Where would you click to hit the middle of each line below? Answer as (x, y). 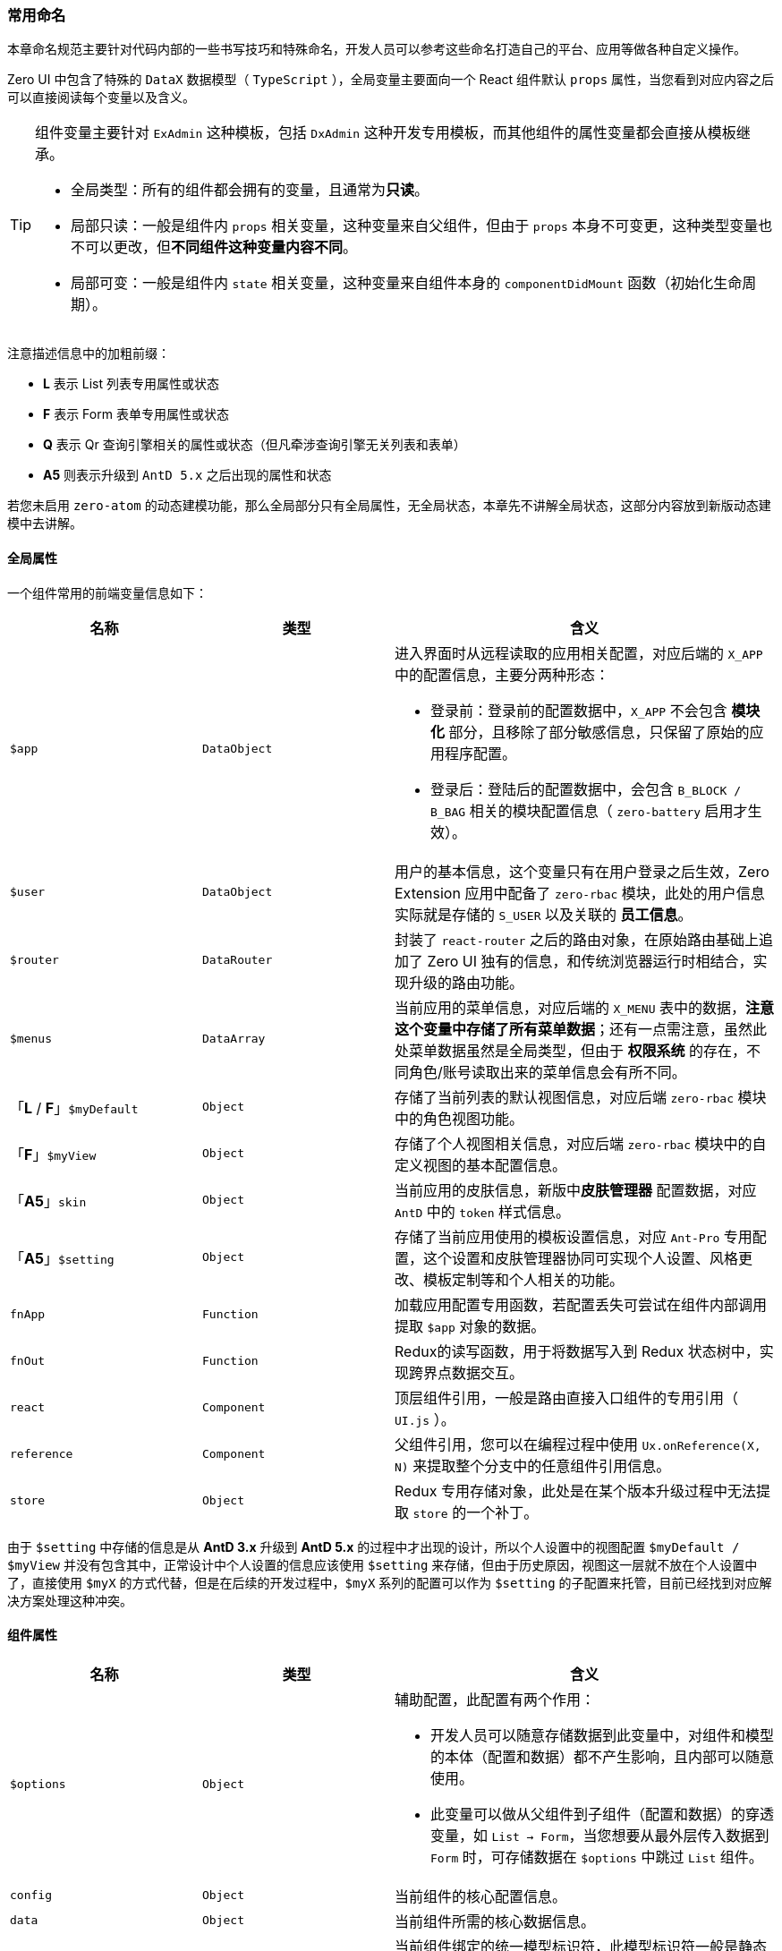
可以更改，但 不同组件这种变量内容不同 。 (221, 247)
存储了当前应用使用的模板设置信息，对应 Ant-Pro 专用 (574, 1236)
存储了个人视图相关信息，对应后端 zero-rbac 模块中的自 (581, 1143)
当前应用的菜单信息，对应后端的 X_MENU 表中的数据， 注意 (585, 1007)
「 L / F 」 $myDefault (74, 1108)
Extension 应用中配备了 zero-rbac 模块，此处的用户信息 (580, 893)
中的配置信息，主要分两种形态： (502, 674)
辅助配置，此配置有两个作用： (495, 1699)
